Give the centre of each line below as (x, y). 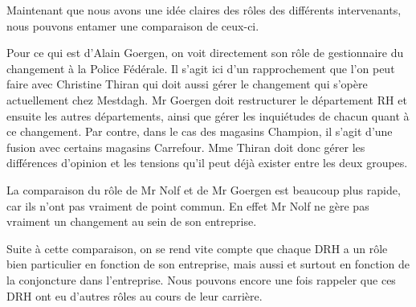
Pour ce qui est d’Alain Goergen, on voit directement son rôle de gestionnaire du (205, 53)
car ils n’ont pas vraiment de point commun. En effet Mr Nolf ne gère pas (188, 205)
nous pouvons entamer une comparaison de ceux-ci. (133, 25)
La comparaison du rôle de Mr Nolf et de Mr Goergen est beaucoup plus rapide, (204, 189)
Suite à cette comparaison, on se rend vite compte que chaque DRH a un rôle (197, 248)
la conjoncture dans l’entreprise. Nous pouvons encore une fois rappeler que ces (201, 279)
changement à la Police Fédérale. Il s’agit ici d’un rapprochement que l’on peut (201, 68)
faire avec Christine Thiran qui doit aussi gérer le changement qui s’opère (187, 84)
